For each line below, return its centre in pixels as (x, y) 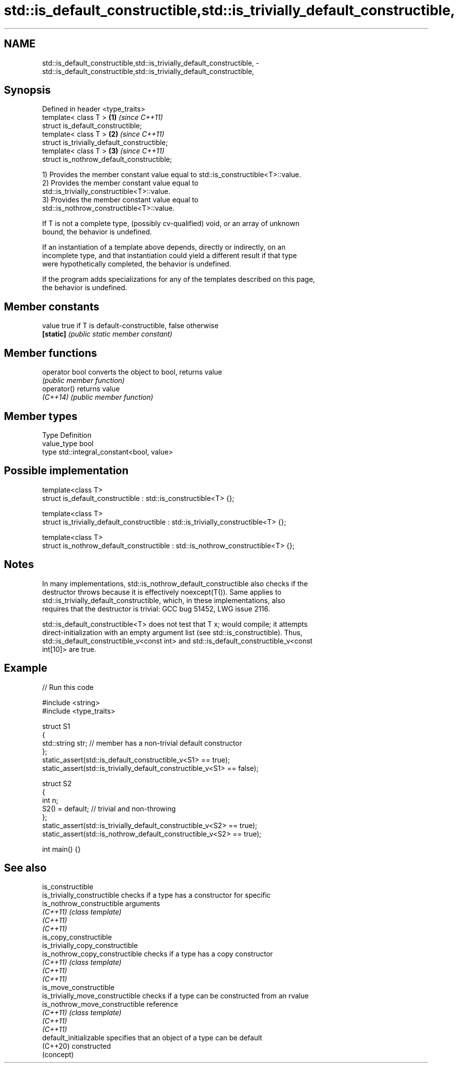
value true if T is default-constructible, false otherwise (130, 326)
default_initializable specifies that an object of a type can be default (152, 1038)
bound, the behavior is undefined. (97, 232)
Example (26, 668)
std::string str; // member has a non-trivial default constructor (142, 743)
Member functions (51, 353)
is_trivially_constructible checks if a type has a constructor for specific (156, 895)
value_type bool (68, 443)
